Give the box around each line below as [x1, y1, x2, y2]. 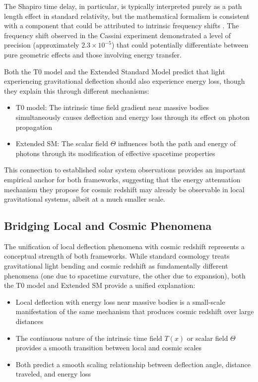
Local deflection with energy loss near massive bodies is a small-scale [15, 296, 225, 307]
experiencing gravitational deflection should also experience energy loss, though [4, 76, 245, 86]
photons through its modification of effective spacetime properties [15, 148, 215, 158]
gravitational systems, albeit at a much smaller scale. [4, 194, 165, 204]
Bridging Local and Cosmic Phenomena [4, 218, 212, 233]
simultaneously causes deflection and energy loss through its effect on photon [15, 111, 250, 122]
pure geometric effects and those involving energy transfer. [4, 49, 182, 59]
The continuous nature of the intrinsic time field [15, 332, 162, 343]
